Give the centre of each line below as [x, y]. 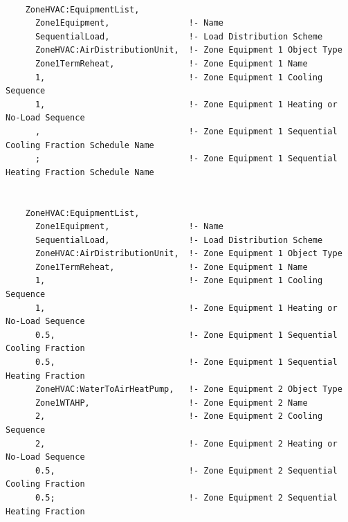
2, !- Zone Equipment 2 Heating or [186, 443]
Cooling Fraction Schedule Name [80, 145]
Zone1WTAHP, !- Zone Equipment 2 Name [171, 403]
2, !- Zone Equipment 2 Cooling [179, 416]
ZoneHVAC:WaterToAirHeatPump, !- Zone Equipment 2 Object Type [189, 389]
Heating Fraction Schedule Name [80, 172]
